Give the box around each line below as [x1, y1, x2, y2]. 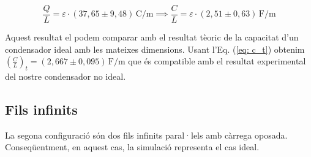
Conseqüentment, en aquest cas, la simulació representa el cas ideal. [5, 140, 260, 153]
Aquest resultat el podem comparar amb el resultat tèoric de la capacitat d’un [5, 31, 299, 44]
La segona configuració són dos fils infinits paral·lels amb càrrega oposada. [5, 128, 288, 141]
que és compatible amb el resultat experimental [128, 55, 306, 67]
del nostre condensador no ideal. [5, 70, 126, 83]
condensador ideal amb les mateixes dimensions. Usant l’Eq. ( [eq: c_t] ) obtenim [5, 42, 305, 55]
